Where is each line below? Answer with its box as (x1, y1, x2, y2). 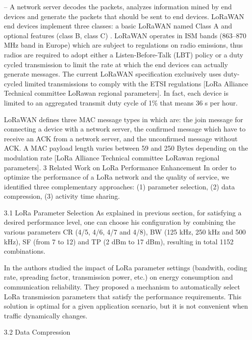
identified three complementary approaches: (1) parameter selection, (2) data (4, 181, 235, 191)
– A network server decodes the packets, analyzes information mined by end (4, 1, 232, 11)
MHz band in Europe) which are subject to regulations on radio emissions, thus (4, 40, 243, 50)
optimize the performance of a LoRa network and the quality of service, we (4, 172, 229, 182)
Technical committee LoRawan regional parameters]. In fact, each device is (4, 88, 228, 98)
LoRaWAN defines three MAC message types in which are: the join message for (4, 114, 243, 124)
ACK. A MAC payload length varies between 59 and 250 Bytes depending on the (4, 143, 248, 153)
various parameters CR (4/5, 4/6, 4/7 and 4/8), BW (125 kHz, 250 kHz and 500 (4, 227, 246, 237)
